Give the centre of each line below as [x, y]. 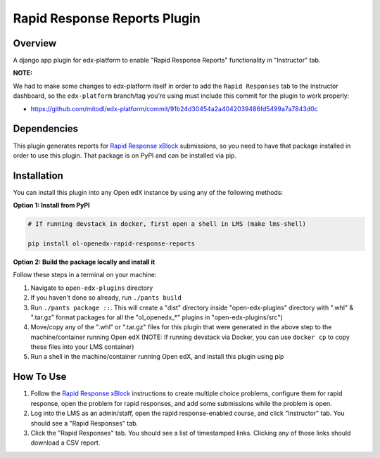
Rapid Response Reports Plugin [107, 18]
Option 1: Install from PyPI [52, 205]
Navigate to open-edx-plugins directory [92, 288]
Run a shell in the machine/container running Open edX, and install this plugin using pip [157, 357]
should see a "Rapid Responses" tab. [84, 423]
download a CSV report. [65, 443]
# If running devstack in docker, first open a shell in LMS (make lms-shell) [167, 224]
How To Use [40, 377]
